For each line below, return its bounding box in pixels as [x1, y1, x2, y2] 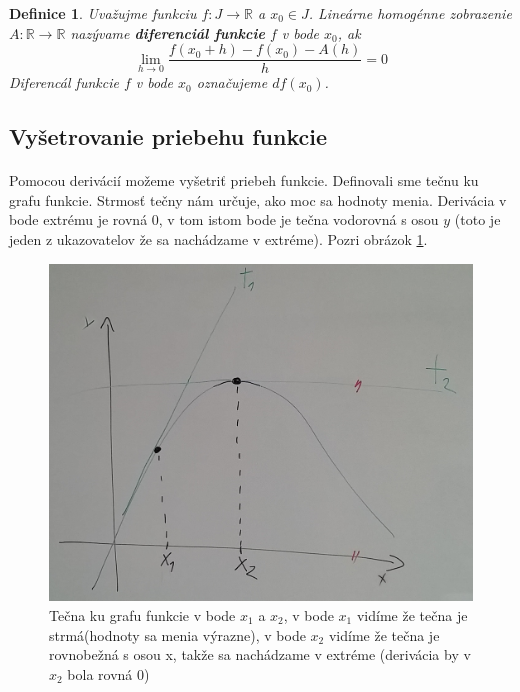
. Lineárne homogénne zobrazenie [308, 3, 512, 23]
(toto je [454, 209, 501, 230]
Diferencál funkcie [9, 72, 119, 93]
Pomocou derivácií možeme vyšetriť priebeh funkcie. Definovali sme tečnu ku [9, 170, 479, 191]
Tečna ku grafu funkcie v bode [49, 604, 236, 625]
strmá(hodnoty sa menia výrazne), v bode [49, 624, 306, 645]
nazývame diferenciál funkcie [70, 22, 265, 43]
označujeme [196, 72, 268, 93]
